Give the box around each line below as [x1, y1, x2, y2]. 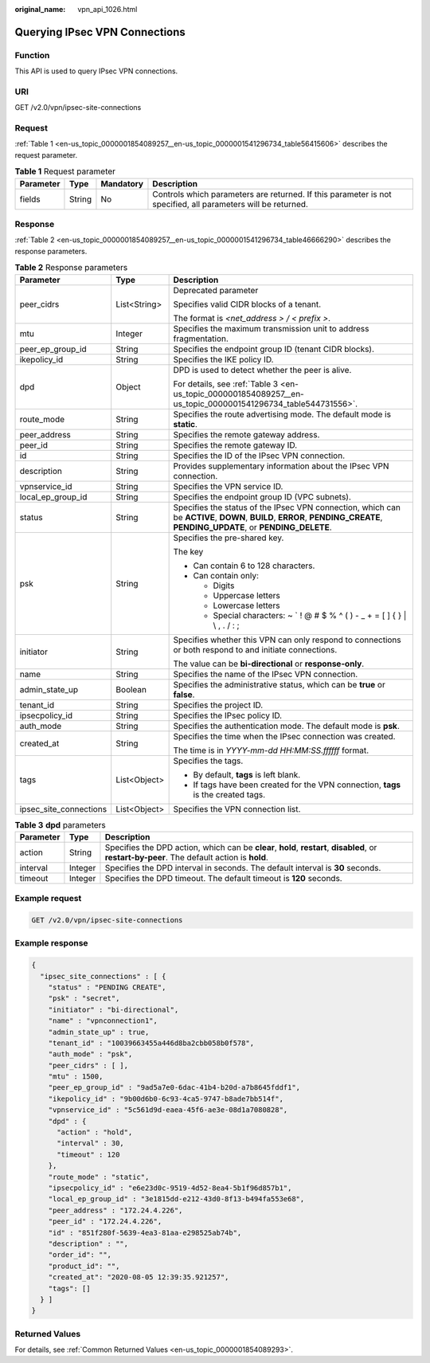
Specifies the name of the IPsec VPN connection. [173, 668, 358, 680]
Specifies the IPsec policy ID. [173, 710, 283, 721]
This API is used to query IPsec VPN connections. [14, 66, 178, 76]
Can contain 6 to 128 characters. [193, 560, 315, 571]
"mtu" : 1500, [48, 1072, 104, 1081]
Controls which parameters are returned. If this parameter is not [152, 188, 392, 199]
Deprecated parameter [173, 284, 259, 296]
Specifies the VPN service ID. [173, 480, 283, 492]
